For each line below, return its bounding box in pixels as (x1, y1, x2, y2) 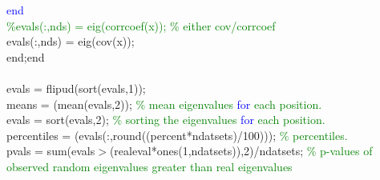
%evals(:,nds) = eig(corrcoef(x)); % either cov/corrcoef (6, 17, 276, 34)
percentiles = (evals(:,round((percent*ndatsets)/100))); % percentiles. (6, 126, 348, 143)
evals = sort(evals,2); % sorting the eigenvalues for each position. (6, 111, 325, 128)
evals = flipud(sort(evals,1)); (6, 79, 146, 96)
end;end (6, 48, 45, 65)
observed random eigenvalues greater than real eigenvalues (6, 158, 293, 174)
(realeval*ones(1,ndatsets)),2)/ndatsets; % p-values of (109, 142, 373, 159)
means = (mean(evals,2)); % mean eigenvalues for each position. (6, 95, 322, 112)
